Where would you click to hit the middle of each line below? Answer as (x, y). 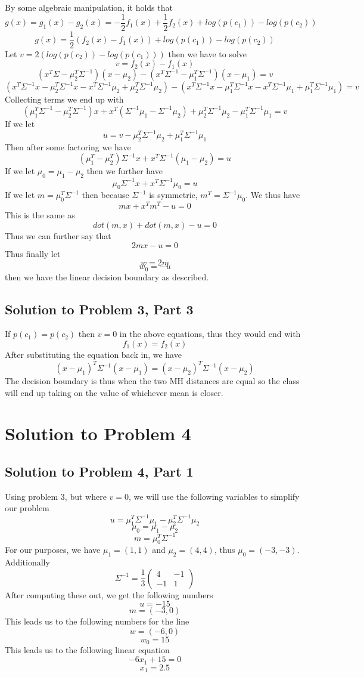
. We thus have (273, 195)
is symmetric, (173, 195)
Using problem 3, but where (56, 496)
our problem (27, 508)
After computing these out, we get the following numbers (109, 594)
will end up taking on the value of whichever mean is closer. (114, 392)
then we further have (125, 171)
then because (105, 195)
